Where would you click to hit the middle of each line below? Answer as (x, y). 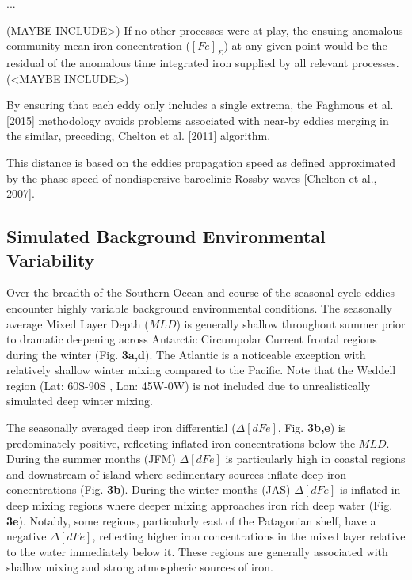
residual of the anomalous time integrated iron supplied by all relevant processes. (203, 62)
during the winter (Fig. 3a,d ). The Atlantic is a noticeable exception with (186, 354)
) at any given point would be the (305, 45)
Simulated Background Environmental (166, 236)
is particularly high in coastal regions (315, 459)
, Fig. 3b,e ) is (312, 428)
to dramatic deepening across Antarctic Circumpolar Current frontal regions (192, 339)
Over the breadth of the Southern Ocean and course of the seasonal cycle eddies (201, 292)
